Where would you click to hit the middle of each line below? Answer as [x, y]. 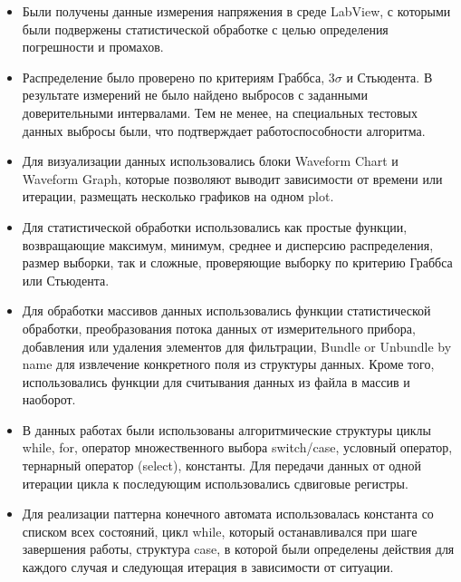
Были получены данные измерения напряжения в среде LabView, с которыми [236, 11]
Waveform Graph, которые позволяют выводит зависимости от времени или [232, 178]
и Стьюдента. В [389, 77]
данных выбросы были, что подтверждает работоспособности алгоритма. [224, 130]
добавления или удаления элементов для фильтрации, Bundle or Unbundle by [237, 346]
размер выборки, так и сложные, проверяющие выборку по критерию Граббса [237, 262]
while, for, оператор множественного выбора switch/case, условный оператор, [237, 447]
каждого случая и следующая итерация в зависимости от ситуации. [208, 567]
